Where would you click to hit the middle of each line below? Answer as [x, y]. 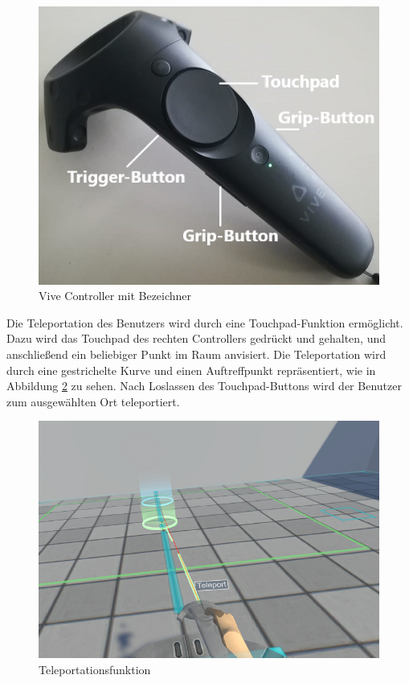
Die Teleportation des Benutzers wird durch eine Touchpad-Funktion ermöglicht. [205, 322]
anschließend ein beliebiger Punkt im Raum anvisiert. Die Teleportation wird [196, 354]
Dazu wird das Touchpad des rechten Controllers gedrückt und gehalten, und [196, 338]
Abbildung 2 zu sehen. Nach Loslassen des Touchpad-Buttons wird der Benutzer [204, 386]
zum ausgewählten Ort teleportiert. [93, 401]
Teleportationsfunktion [95, 669]
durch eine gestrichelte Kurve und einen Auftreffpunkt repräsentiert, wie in [191, 370]
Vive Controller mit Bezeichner [115, 296]
